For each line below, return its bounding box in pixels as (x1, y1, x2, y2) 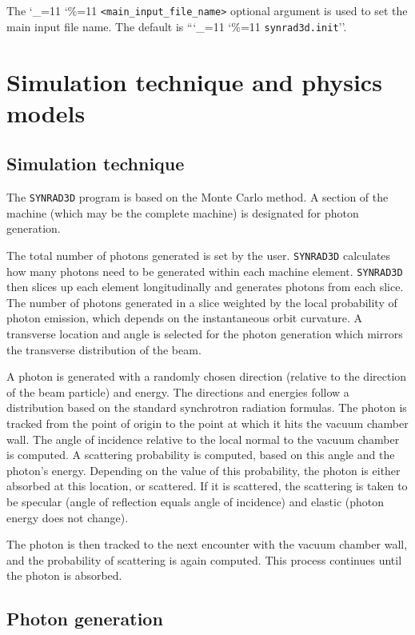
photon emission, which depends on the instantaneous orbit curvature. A (6, 310, 363, 326)
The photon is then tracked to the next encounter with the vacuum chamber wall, (6, 536, 408, 553)
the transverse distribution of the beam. (6, 341, 202, 357)
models (6, 96, 86, 129)
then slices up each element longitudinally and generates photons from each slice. (6, 278, 404, 295)
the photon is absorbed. (6, 567, 122, 584)
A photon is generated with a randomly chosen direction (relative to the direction (6, 368, 407, 385)
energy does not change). (6, 509, 129, 525)
